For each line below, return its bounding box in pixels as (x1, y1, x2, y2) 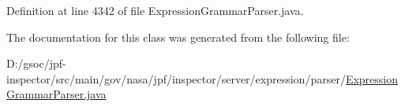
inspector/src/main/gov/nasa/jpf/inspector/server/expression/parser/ (6, 70, 346, 87)
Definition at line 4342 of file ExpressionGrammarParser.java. (6, 2, 304, 18)
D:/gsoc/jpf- (6, 55, 66, 72)
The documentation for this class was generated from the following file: (6, 28, 350, 45)
